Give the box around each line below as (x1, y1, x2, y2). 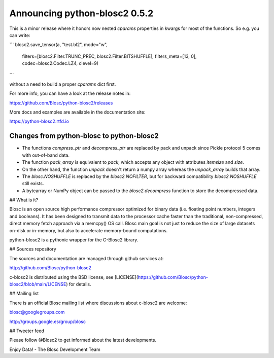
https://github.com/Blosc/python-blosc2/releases (9, 99, 113, 106)
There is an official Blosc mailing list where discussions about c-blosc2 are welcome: (9, 300, 187, 306)
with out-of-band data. (22, 152, 70, 158)
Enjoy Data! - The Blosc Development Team (9, 346, 101, 352)
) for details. (66, 281, 91, 287)
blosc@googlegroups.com (9, 309, 65, 315)
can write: (9, 32, 30, 38)
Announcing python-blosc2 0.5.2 (9, 8, 154, 19)
